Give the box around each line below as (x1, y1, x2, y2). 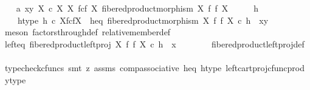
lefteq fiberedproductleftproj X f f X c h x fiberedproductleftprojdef (4, 37, 305, 50)
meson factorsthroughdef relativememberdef (4, 26, 171, 38)
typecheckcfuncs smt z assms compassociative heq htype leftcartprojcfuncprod (4, 61, 305, 74)
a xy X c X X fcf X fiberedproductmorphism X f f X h (16, 2, 259, 14)
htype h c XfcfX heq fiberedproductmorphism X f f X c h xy (17, 13, 269, 26)
